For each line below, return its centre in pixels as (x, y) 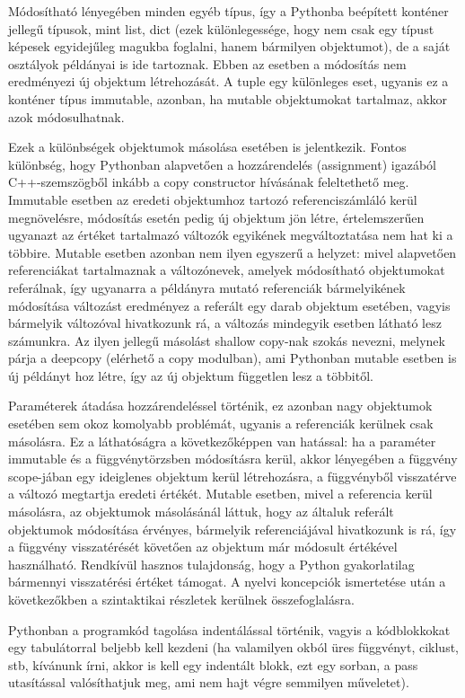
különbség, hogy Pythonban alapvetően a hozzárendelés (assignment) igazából (222, 164)
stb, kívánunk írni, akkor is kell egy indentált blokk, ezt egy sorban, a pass (213, 664)
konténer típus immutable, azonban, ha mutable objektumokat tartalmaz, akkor (228, 98)
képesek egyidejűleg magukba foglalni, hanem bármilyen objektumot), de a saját (229, 46)
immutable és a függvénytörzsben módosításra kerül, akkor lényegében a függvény (233, 459)
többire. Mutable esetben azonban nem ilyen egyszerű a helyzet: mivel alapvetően (232, 252)
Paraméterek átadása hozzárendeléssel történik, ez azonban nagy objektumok (220, 406)
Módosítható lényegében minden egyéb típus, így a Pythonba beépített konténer (228, 11)
